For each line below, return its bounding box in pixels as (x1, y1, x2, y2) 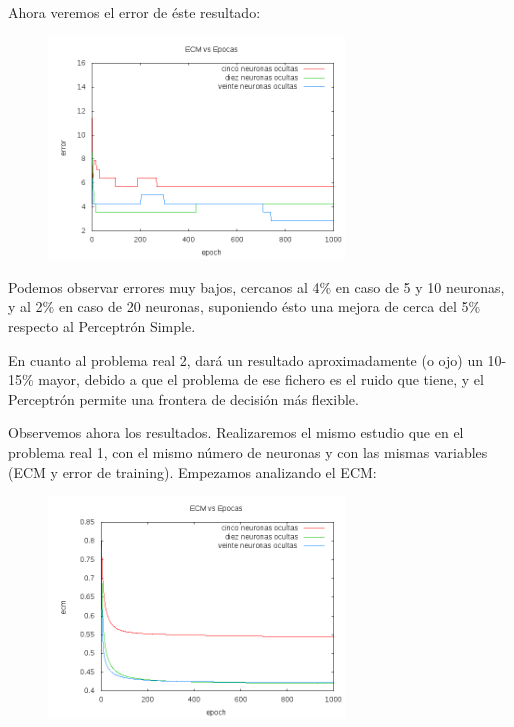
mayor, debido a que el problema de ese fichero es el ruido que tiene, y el (38, 369, 484, 390)
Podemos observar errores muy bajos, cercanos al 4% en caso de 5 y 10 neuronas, (8, 276, 505, 297)
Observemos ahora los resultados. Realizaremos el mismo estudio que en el (8, 422, 464, 443)
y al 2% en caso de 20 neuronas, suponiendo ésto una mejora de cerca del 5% (8, 296, 481, 317)
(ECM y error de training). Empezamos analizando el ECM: (8, 461, 377, 482)
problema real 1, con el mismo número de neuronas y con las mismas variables (8, 441, 488, 462)
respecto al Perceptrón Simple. (8, 315, 196, 336)
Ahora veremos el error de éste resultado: (8, 2, 261, 22)
